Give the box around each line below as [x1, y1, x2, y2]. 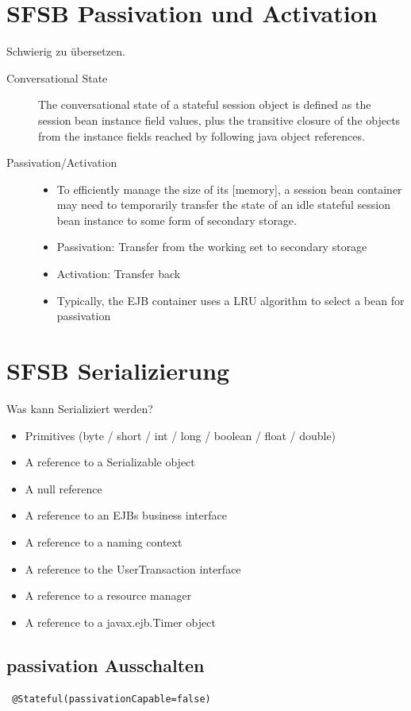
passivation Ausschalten [6, 652, 205, 677]
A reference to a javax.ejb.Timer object [25, 613, 216, 630]
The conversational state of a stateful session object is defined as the [38, 96, 371, 113]
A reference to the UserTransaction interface [25, 560, 241, 577]
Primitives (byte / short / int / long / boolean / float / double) [25, 427, 336, 443]
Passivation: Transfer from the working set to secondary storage [56, 238, 367, 255]
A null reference [25, 480, 102, 497]
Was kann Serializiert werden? [6, 400, 153, 416]
